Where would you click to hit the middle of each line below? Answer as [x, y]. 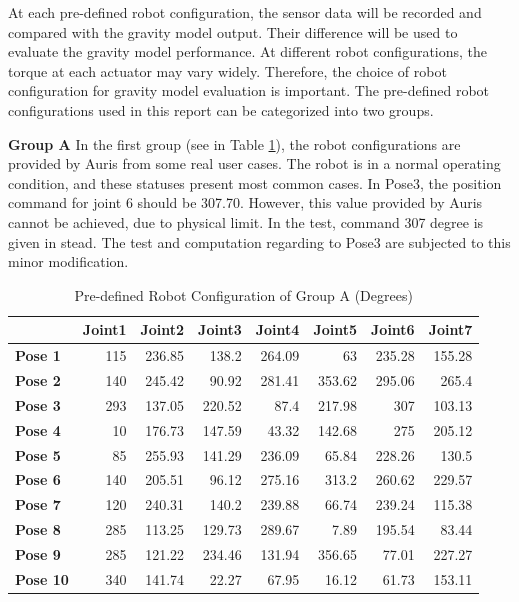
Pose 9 [38, 553]
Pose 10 [42, 578]
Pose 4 [38, 429]
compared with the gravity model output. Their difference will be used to [233, 31]
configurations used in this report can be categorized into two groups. [221, 109]
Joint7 [450, 329]
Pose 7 [38, 504]
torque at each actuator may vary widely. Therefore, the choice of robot [227, 70]
